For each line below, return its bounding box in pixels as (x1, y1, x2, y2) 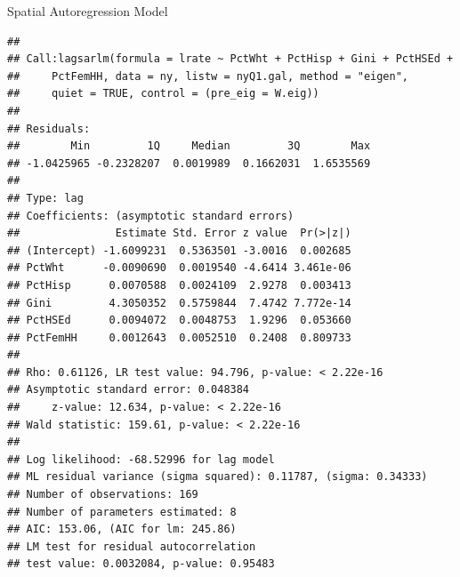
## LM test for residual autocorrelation (7, 540, 256, 553)
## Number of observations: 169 (7, 488, 198, 501)
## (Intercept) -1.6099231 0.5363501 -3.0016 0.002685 (7, 244, 351, 257)
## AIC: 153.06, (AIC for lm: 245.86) (7, 523, 237, 536)
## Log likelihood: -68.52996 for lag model (7, 453, 275, 466)
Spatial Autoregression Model (7, 2, 168, 20)
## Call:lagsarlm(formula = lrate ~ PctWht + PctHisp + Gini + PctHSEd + (7, 52, 454, 66)
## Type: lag (7, 191, 84, 204)
